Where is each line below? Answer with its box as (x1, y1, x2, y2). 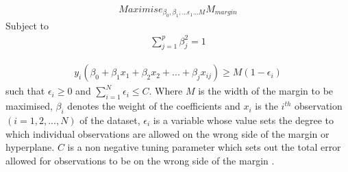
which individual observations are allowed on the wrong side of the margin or (5, 126, 330, 140)
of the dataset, (79, 112, 140, 127)
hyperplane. (5, 140, 55, 154)
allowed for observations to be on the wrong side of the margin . (5, 153, 275, 167)
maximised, (5, 99, 53, 113)
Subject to (5, 19, 49, 33)
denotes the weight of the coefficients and (67, 99, 240, 113)
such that (5, 84, 45, 98)
